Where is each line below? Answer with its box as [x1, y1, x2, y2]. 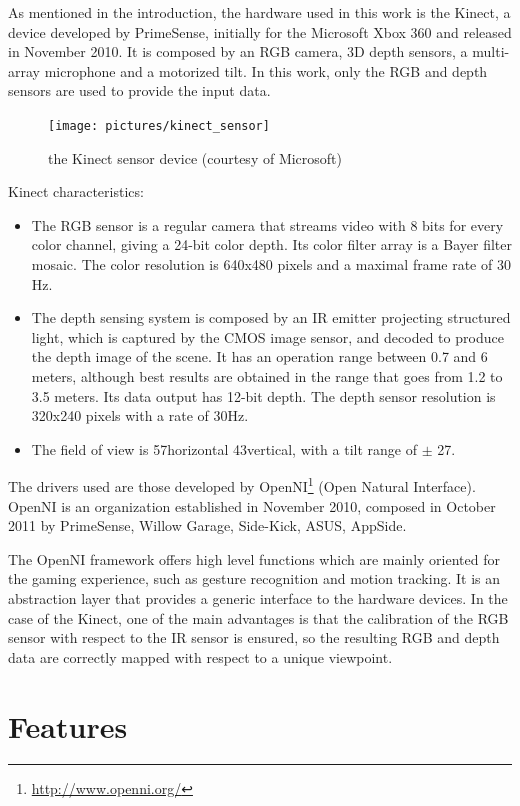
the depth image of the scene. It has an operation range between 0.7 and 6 [31, 346, 488, 367]
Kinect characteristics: [8, 181, 144, 202]
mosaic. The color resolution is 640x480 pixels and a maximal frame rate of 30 [31, 254, 511, 274]
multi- [472, 41, 510, 62]
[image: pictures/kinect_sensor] [48, 118, 270, 133]
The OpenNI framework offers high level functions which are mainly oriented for [8, 548, 500, 569]
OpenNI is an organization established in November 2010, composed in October [8, 495, 496, 516]
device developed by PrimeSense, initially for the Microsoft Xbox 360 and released [8, 21, 512, 42]
